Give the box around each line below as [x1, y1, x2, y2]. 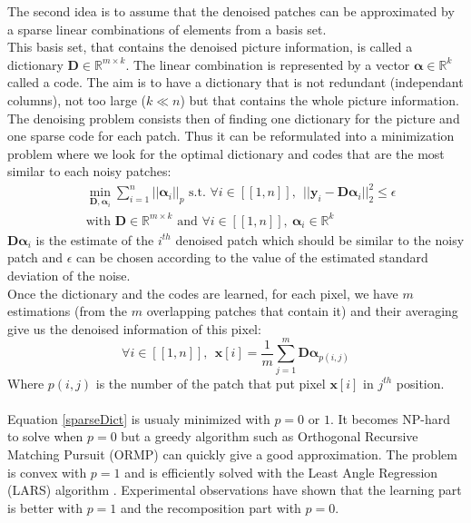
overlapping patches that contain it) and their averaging [146, 301, 458, 321]
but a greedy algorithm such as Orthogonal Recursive [121, 427, 418, 446]
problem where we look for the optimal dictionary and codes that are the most [7, 143, 445, 163]
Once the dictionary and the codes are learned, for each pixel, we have [7, 283, 398, 302]
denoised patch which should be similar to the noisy [175, 230, 465, 249]
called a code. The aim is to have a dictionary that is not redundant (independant [7, 73, 464, 92]
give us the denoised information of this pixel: [7, 319, 261, 338]
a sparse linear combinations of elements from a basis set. [7, 19, 327, 38]
